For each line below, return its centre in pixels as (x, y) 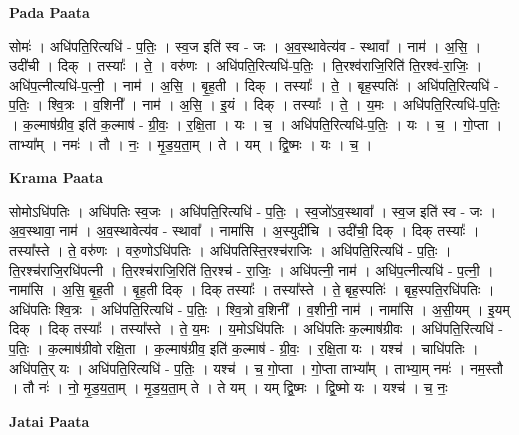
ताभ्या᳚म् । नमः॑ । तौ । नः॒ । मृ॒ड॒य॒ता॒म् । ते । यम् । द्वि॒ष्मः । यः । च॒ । (191, 143)
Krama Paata (56, 177)
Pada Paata (49, 12)
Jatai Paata (49, 420)
